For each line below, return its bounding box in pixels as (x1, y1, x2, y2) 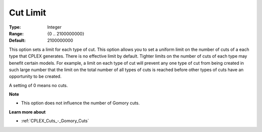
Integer (47, 24, 62, 30)
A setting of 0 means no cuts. (9, 82, 68, 88)
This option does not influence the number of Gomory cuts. (21, 100, 140, 106)
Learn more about (9, 109, 46, 115)
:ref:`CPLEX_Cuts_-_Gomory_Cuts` (21, 118, 89, 124)
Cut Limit (9, 7, 46, 18)
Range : (9, 30, 24, 36)
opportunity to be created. (9, 73, 62, 79)
